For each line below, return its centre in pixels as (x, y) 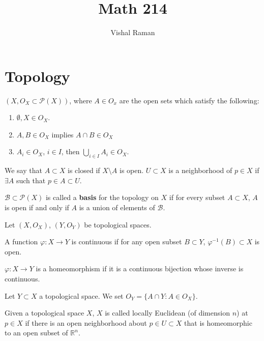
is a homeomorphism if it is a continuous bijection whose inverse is (140, 268)
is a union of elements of (117, 207)
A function (21, 241)
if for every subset (197, 197)
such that (31, 180)
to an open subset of (36, 333)
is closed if (84, 170)
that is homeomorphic (218, 322)
